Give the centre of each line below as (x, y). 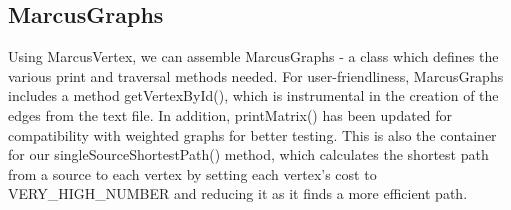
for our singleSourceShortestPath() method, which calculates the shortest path (248, 154)
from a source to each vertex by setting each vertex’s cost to (192, 173)
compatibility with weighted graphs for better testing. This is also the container (252, 134)
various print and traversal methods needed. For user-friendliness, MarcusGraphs (256, 75)
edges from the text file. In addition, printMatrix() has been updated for (230, 114)
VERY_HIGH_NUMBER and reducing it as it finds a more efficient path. (238, 193)
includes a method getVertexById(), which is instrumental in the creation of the (253, 95)
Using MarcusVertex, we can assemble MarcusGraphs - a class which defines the (253, 56)
